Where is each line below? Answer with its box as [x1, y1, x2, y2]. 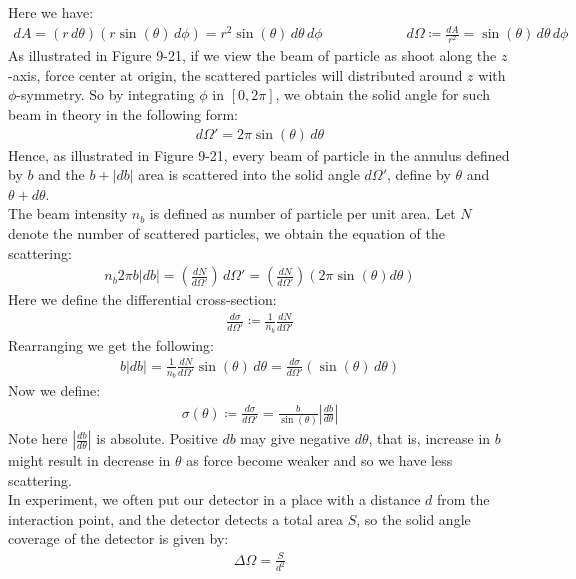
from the [437, 489, 490, 510]
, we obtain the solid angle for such [275, 84, 490, 105]
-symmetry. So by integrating [16, 84, 195, 105]
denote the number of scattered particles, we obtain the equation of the [8, 223, 445, 244]
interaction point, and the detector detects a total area [8, 508, 344, 529]
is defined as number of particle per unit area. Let [149, 203, 456, 224]
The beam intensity [8, 203, 128, 224]
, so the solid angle [356, 508, 471, 529]
